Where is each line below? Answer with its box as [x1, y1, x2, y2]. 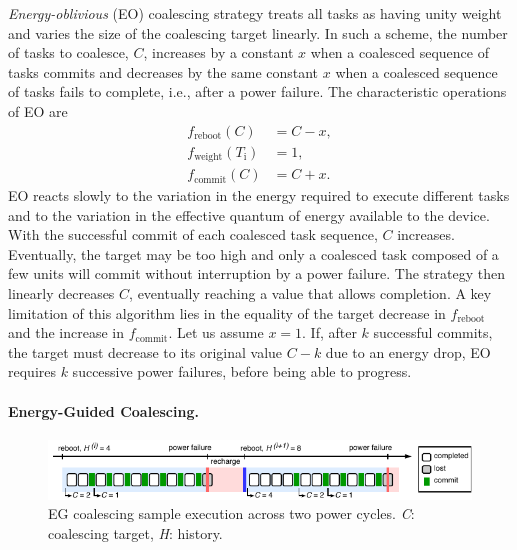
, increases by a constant [143, 42, 294, 63]
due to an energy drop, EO [325, 341, 491, 362]
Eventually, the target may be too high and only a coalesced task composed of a [8, 243, 499, 264]
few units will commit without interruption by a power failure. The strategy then [8, 263, 505, 284]
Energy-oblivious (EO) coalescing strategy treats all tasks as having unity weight [8, 3, 502, 23]
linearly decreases [8, 283, 115, 304]
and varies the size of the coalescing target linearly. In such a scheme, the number [8, 22, 508, 43]
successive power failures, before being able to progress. [72, 361, 412, 382]
